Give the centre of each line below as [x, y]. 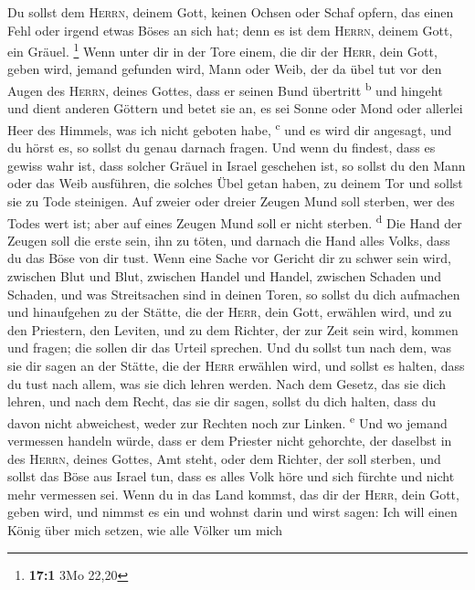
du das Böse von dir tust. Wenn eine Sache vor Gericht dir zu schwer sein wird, [229, 258]
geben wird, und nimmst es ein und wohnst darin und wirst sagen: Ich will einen [232, 512]
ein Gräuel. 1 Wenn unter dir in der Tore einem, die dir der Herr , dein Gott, [222, 50]
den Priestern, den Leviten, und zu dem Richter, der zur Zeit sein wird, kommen [233, 329]
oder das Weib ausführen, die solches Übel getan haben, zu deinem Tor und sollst [235, 183]
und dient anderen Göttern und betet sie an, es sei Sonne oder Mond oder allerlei [235, 108]
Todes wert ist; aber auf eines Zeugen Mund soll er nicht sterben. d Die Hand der [235, 221]
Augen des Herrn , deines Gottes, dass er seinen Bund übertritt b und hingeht [225, 89]
